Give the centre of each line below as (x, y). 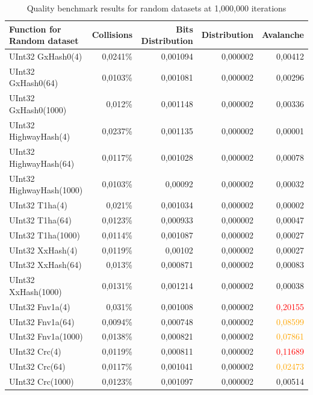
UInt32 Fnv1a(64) (42, 321)
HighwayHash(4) (40, 136)
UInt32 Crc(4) (35, 351)
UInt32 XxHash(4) (43, 250)
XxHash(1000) (36, 291)
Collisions (112, 35)
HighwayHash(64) (42, 163)
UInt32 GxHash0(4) (46, 56)
